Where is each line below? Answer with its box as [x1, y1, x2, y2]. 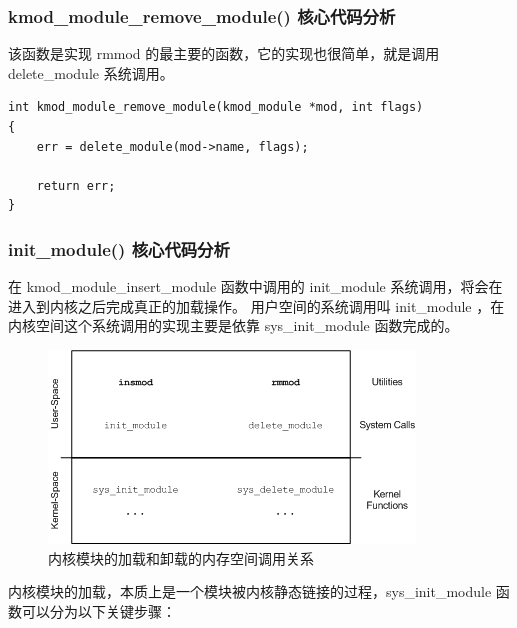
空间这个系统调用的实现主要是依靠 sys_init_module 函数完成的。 [35, 315, 459, 336]
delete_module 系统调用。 [8, 62, 174, 83]
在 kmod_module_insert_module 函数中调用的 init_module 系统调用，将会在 [8, 276, 503, 297]
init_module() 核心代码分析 [8, 236, 230, 261]
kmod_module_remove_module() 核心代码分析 [8, 3, 396, 28]
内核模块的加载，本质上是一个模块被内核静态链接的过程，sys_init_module [8, 581, 492, 602]
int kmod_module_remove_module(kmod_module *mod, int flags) [8, 100, 424, 115]
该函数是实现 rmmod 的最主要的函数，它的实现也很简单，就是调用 [8, 43, 440, 64]
